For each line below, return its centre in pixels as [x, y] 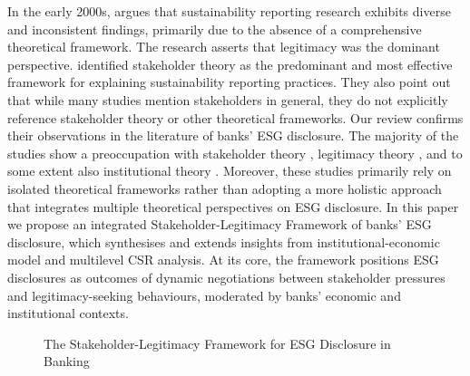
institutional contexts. [68, 313]
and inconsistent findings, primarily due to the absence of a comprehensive [215, 29]
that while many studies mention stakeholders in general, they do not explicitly [228, 99]
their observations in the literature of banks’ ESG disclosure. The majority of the [233, 135]
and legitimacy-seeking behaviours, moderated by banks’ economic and [204, 295]
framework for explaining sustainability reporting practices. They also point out [229, 82]
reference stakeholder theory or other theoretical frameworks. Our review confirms [235, 117]
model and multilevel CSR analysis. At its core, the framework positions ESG [223, 260]
